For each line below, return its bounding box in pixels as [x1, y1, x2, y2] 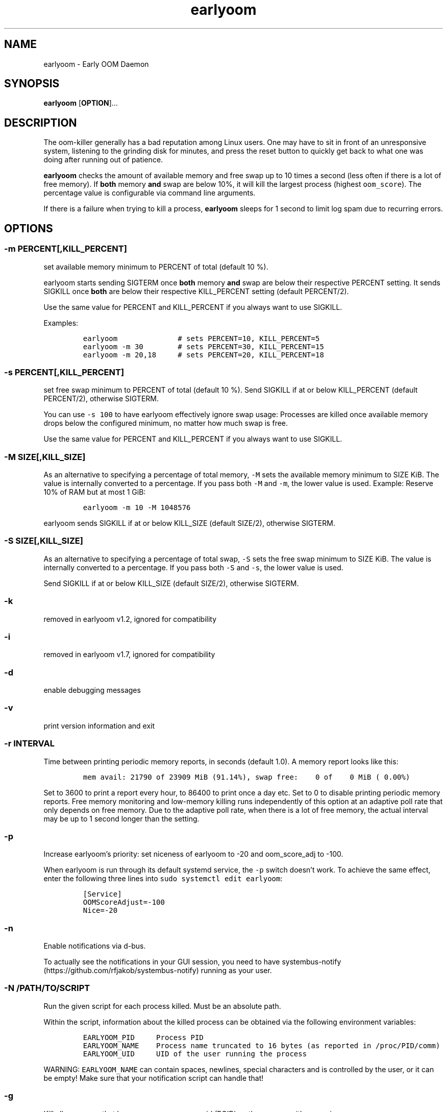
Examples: [43, 318, 79, 327]
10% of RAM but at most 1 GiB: [43, 488, 146, 496]
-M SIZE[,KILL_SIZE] [4, 451, 86, 462]
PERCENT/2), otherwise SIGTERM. [43, 394, 159, 403]
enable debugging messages [43, 686, 141, 694]
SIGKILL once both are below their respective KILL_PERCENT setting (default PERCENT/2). [43, 286, 349, 296]
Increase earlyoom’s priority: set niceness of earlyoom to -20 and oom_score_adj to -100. [43, 850, 343, 859]
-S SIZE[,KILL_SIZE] [4, 536, 83, 546]
